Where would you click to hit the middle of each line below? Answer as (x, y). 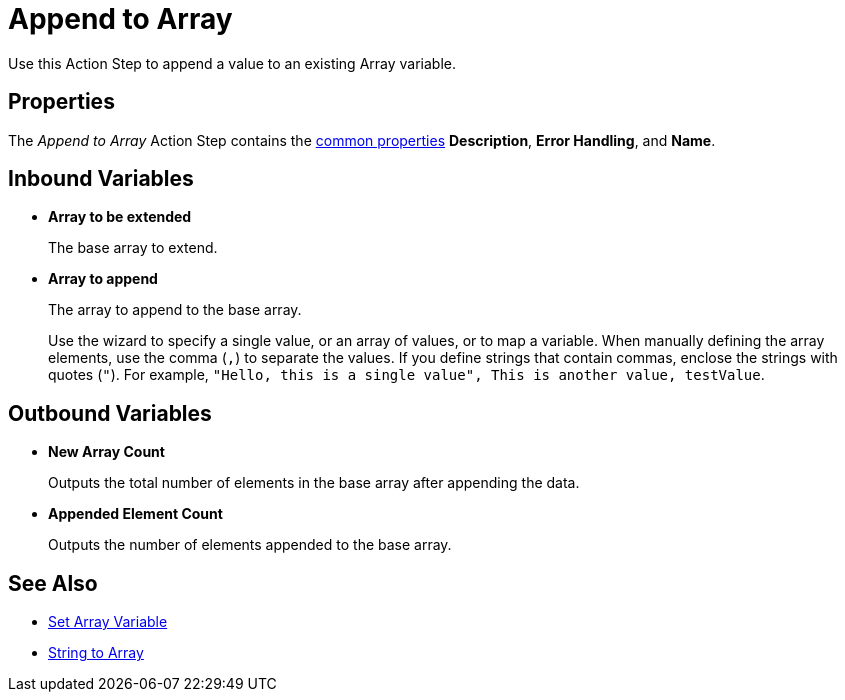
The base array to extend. (133, 248)
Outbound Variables (110, 413)
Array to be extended (120, 217)
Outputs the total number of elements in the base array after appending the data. (314, 483)
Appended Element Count (135, 514)
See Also (53, 583)
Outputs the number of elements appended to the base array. (250, 545)
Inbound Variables (101, 179)
